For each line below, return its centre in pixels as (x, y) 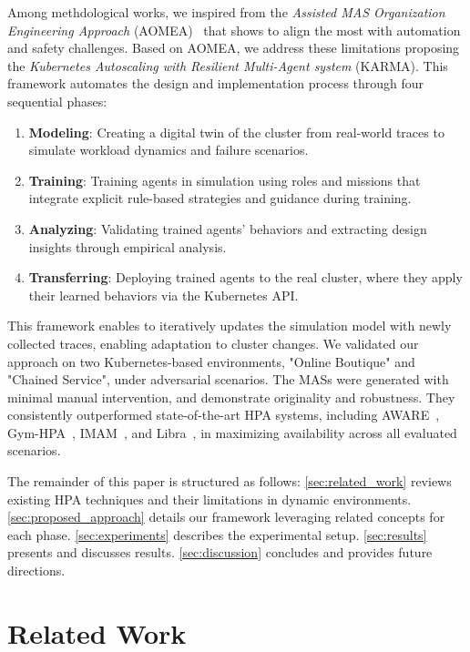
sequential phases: (57, 101)
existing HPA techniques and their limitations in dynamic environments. (209, 499)
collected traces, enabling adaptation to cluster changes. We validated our (213, 343)
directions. (36, 570)
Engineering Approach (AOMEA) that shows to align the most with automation (234, 30)
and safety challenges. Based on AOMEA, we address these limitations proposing (234, 48)
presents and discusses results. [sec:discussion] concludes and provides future (220, 552)
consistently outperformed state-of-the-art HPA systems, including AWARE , (224, 415)
